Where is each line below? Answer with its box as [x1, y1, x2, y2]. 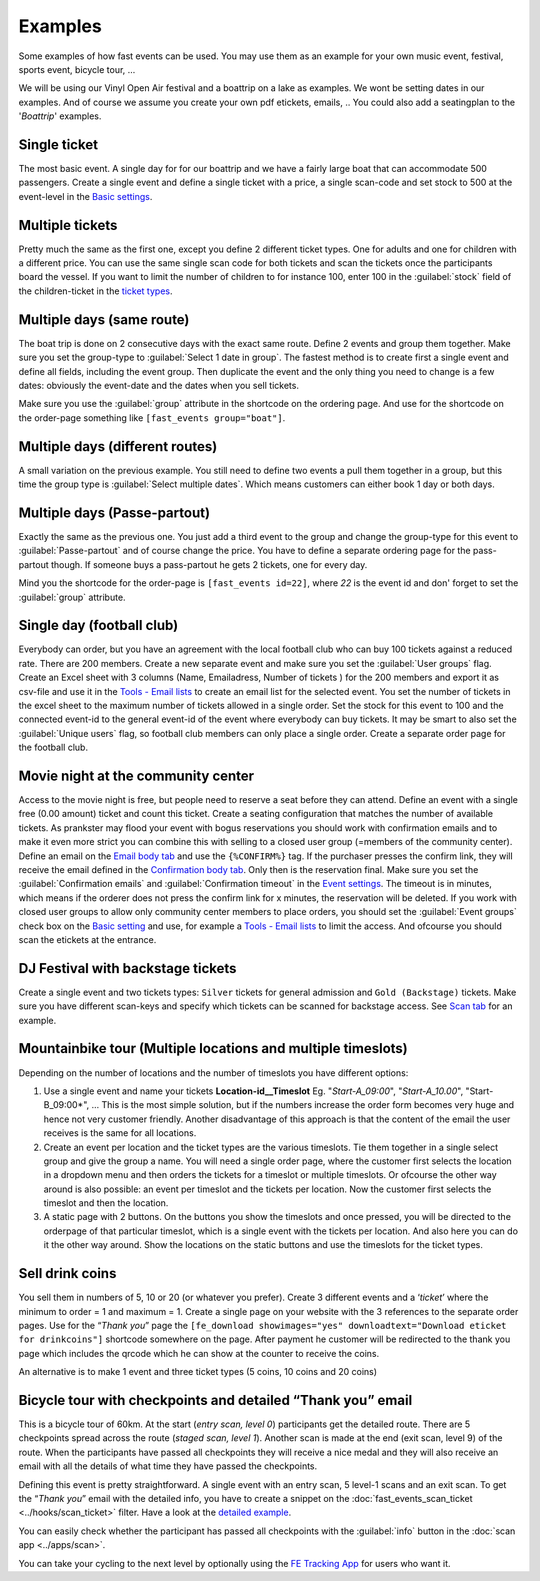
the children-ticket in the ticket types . [18, 285, 173, 297]
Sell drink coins [18, 1265, 117, 1282]
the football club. [18, 741, 89, 754]
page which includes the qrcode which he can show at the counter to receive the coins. [18, 1347, 380, 1359]
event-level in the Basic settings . [18, 190, 153, 202]
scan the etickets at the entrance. [18, 933, 157, 945]
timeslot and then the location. [43, 1197, 169, 1209]
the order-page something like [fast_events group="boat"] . [18, 411, 286, 424]
